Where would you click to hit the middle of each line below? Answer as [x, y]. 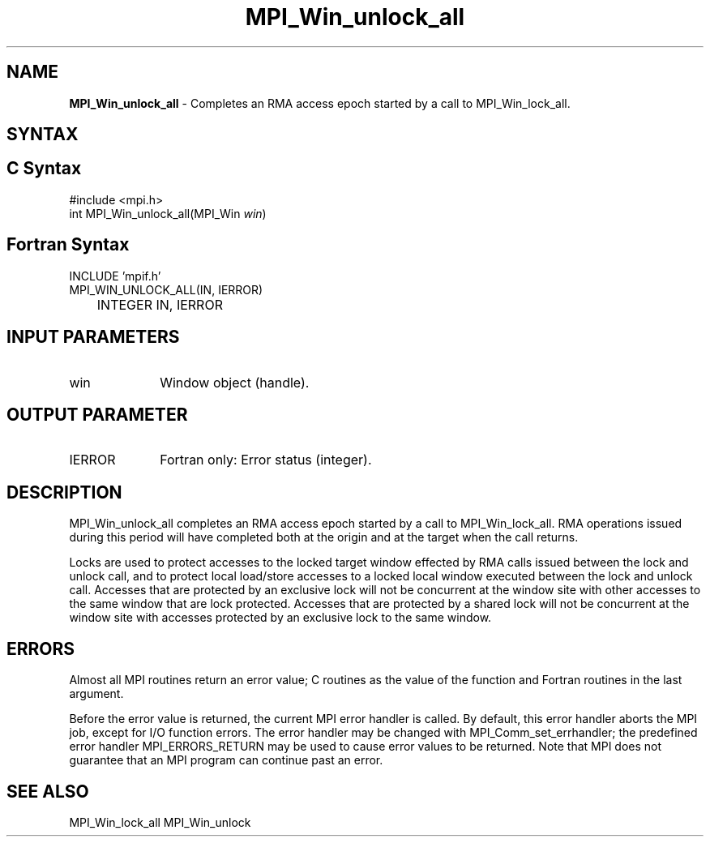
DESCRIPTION [64, 492]
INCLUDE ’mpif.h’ [115, 276]
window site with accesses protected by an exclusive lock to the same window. [280, 618]
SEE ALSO [48, 791]
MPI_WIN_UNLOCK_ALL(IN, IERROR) [166, 289]
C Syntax [44, 169]
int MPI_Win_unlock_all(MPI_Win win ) [168, 213]
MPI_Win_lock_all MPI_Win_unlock [160, 822]
